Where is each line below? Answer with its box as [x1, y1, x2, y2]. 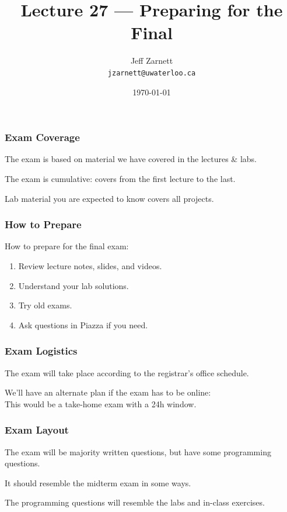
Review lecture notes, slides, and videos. [18, 260, 162, 272]
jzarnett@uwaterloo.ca [107, 68, 196, 77]
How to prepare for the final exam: [5, 240, 129, 252]
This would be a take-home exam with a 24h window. [5, 397, 197, 410]
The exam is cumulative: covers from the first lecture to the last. [5, 173, 236, 185]
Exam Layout [5, 422, 69, 437]
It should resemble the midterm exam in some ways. [5, 476, 191, 489]
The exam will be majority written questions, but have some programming [5, 445, 271, 458]
